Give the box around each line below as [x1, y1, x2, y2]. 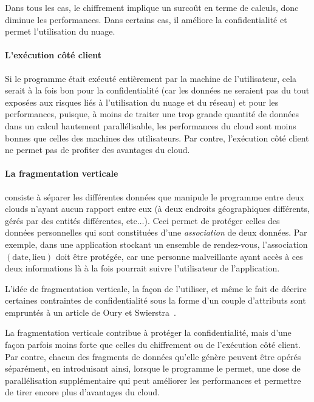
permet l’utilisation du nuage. [5, 25, 115, 38]
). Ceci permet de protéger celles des [144, 214, 280, 227]
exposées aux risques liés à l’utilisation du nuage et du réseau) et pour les [5, 95, 279, 108]
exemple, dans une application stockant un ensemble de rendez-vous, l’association [5, 237, 308, 250]
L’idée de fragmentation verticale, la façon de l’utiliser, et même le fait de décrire [5, 282, 307, 295]
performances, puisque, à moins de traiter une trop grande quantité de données [5, 107, 299, 120]
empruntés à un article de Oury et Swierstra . [5, 305, 176, 318]
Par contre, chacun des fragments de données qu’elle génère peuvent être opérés [5, 350, 301, 363]
